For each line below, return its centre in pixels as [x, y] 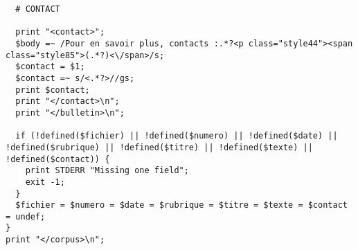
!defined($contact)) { [58, 159]
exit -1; [45, 182]
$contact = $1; [50, 67]
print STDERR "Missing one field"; [107, 171]
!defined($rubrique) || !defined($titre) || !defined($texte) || [159, 147]
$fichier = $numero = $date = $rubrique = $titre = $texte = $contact [181, 205]
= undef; [26, 216]
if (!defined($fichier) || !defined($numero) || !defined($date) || [177, 136]
